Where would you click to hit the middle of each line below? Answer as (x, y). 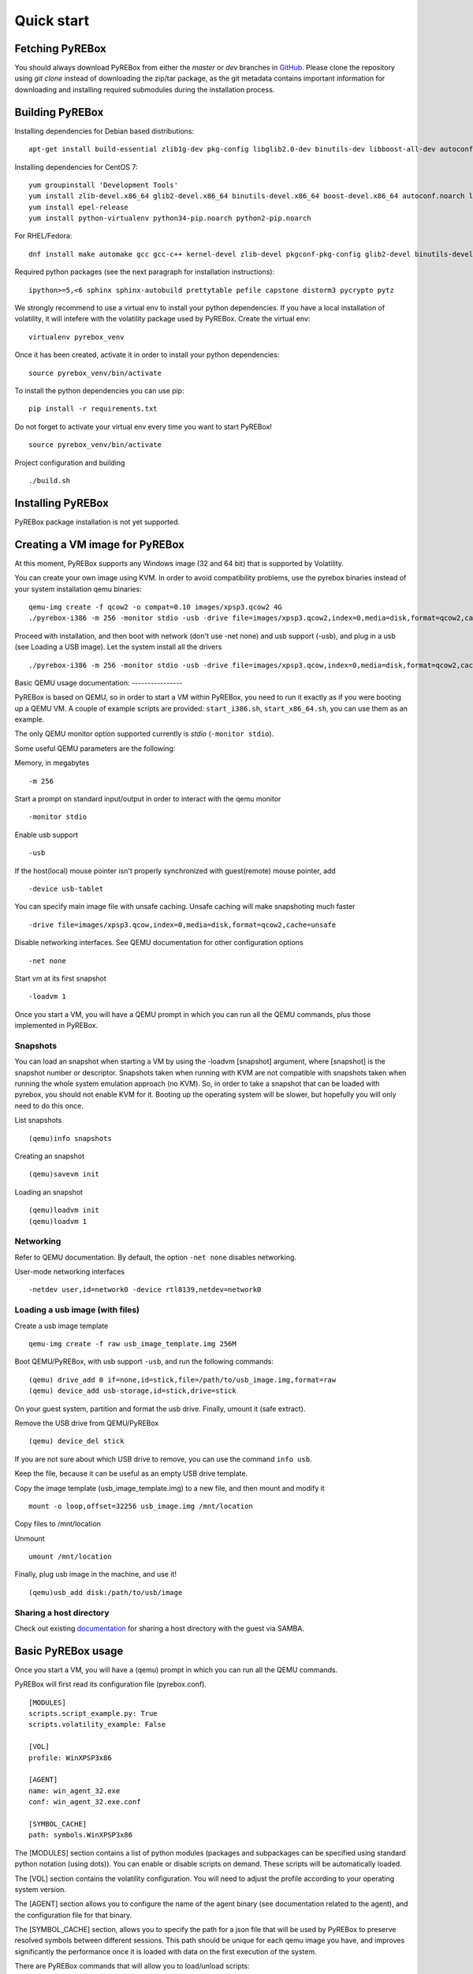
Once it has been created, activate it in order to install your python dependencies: (147, 355)
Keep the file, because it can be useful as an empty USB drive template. (131, 1473)
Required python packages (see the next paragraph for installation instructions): (145, 272)
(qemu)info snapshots (70, 1138)
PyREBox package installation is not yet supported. (97, 522)
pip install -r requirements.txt (93, 409)
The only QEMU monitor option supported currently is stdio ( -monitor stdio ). (144, 734)
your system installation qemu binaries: (78, 589)
